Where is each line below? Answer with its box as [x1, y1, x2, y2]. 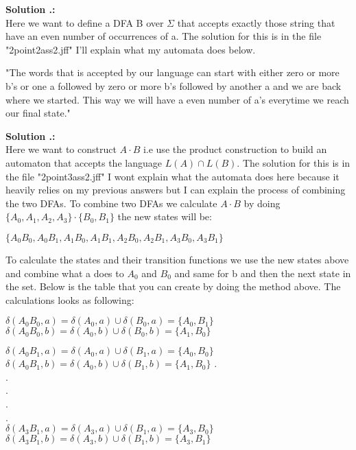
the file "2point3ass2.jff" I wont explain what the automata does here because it [5, 169, 340, 183]
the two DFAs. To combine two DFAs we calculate [5, 196, 217, 210]
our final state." [5, 106, 71, 120]
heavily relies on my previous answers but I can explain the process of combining [5, 182, 346, 197]
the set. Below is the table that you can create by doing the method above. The [5, 279, 341, 294]
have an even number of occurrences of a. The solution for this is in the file [5, 29, 322, 43]
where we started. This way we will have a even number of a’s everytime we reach [5, 92, 349, 106]
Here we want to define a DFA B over [5, 15, 164, 29]
